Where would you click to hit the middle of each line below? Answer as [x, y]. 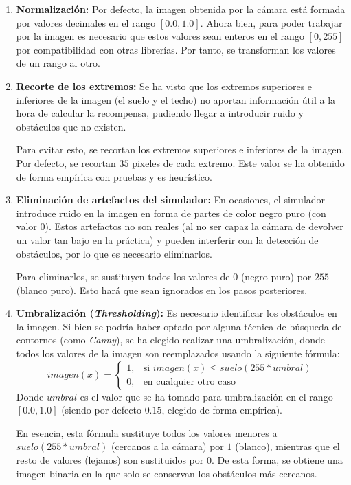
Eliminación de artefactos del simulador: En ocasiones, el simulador [171, 200]
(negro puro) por [276, 277]
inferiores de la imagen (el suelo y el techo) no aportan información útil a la [176, 99]
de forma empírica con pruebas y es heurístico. [114, 176]
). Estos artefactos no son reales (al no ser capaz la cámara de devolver [194, 226]
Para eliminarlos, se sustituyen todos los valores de [123, 277]
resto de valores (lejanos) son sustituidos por [110, 460]
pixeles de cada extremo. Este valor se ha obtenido [238, 162]
